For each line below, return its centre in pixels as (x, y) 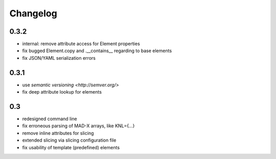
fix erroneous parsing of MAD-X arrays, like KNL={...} (78, 126)
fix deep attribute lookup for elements (62, 92)
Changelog (33, 13)
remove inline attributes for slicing (58, 133)
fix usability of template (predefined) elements (71, 147)
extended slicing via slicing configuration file (69, 140)
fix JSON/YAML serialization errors (59, 58)
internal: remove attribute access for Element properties (81, 44)
